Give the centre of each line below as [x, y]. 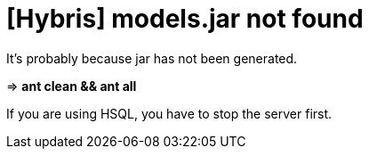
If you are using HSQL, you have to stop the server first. [169, 113]
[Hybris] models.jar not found [185, 19]
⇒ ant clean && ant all [72, 86]
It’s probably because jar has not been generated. [152, 58]
